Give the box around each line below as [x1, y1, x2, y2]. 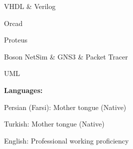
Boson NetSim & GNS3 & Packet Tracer [4, 51, 128, 61]
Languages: [4, 84, 43, 95]
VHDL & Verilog [4, 1, 56, 11]
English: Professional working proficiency [4, 135, 129, 145]
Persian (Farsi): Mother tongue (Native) [4, 101, 127, 112]
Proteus [4, 34, 27, 45]
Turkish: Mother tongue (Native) [4, 118, 105, 129]
